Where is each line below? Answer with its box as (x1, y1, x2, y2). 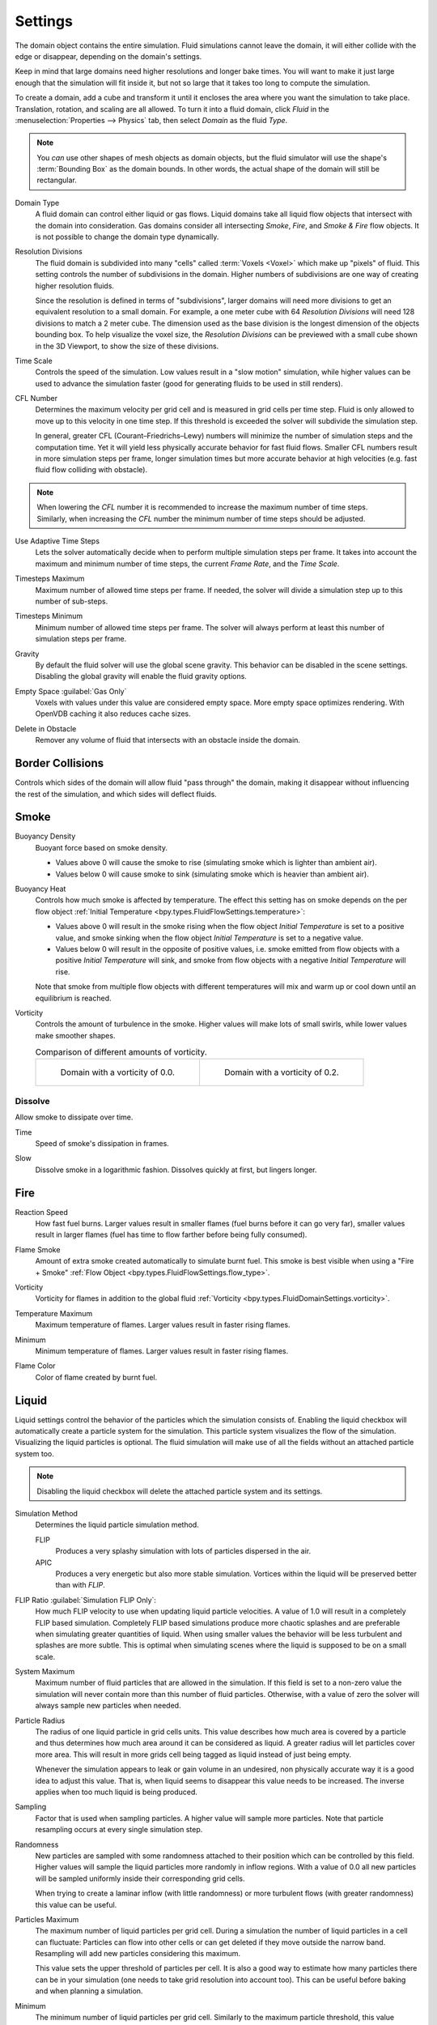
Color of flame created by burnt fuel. (35, 1372, 158, 1382)
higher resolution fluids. (35, 280, 115, 291)
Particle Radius (15, 1716, 66, 1725)
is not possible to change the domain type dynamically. (35, 232, 219, 242)
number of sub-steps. (35, 596, 108, 606)
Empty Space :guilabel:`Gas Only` (15, 686, 127, 696)
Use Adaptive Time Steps (15, 536, 100, 546)
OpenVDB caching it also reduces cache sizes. (35, 709, 192, 718)
